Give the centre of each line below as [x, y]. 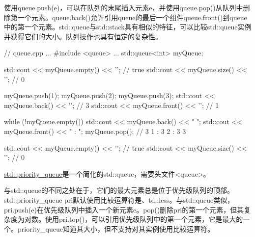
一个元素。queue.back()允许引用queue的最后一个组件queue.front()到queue [132, 17]
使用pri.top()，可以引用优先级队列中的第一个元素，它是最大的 [144, 219]
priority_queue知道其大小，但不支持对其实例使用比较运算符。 [116, 228]
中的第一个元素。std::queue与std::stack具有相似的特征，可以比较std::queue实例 [128, 27]
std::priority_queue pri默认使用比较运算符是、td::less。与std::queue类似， [119, 199]
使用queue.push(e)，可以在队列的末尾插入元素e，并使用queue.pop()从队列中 [124, 7]
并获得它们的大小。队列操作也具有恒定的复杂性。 [83, 36]
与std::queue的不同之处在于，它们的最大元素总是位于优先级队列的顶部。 [119, 190]
